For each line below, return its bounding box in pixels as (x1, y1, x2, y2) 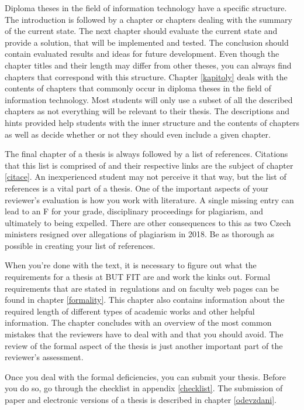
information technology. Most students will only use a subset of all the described (5, 93, 293, 105)
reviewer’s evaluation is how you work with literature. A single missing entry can (5, 193, 294, 206)
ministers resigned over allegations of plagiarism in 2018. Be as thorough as (5, 228, 274, 240)
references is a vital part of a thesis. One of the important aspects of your (5, 182, 268, 194)
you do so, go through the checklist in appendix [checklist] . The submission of (5, 382, 283, 394)
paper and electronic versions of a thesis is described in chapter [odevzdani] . (5, 394, 277, 405)
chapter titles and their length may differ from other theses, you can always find (5, 59, 292, 71)
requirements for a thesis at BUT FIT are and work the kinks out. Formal (5, 271, 271, 283)
